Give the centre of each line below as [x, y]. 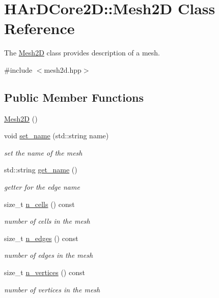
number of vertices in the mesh [52, 289]
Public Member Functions [74, 97]
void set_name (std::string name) [57, 136]
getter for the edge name [42, 187]
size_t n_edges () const [41, 238]
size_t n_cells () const [39, 204]
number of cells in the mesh [47, 221]
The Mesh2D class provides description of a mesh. [82, 53]
